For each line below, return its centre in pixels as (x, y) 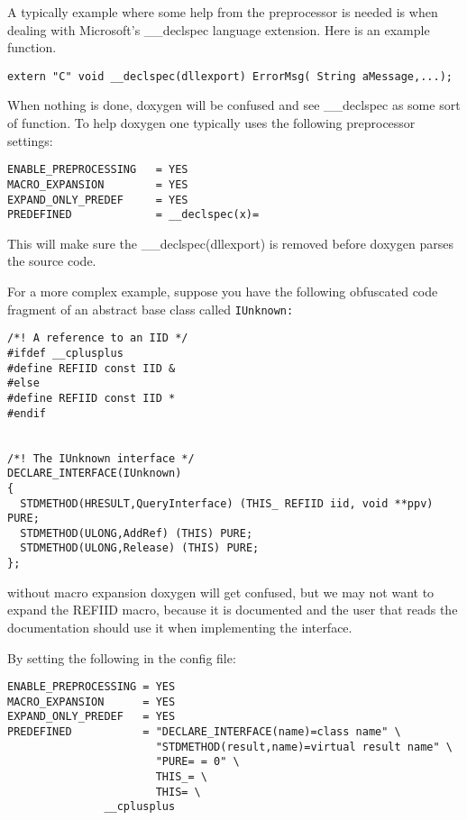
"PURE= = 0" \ (197, 762)
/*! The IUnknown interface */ (101, 458)
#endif (27, 413)
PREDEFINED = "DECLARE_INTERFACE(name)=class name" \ (204, 732)
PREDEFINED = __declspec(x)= (133, 215)
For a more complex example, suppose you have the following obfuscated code (223, 292)
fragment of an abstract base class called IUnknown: (151, 309)
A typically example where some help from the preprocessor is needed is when (223, 12)
